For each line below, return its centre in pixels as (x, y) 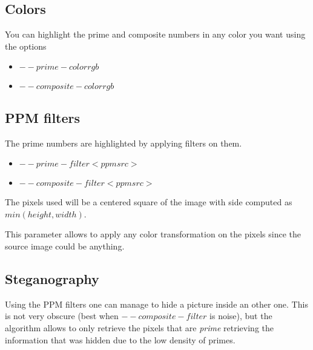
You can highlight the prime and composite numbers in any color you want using (155, 34)
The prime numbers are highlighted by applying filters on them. (124, 143)
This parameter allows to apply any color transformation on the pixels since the (153, 234)
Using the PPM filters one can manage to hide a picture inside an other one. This (156, 304)
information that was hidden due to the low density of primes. (120, 339)
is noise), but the (241, 316)
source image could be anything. (65, 246)
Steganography (52, 278)
